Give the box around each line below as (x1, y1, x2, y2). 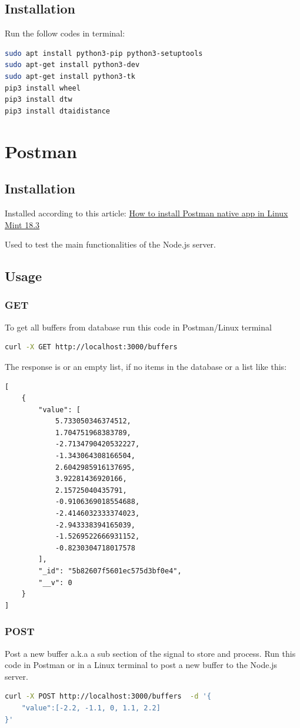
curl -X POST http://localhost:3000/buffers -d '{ (5, 692, 211, 701)
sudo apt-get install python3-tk (5, 72, 135, 81)
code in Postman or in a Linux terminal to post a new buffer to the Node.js (5, 659, 278, 671)
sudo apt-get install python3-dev (5, 61, 140, 69)
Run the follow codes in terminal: (5, 27, 125, 39)
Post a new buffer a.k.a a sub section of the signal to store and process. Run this (5, 647, 296, 659)
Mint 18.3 (5, 218, 40, 231)
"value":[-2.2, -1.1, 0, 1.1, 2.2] (21, 703, 161, 712)
